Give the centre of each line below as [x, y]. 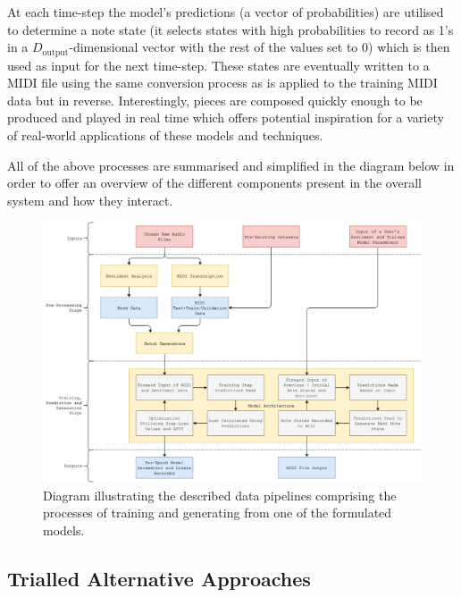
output [55, 52]
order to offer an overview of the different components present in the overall [214, 183]
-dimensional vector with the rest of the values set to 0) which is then [260, 47]
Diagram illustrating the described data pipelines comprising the [220, 495]
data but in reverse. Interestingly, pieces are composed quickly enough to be [215, 100]
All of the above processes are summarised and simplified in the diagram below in [231, 165]
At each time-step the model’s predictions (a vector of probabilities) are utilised [226, 12]
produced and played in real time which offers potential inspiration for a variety [226, 118]
